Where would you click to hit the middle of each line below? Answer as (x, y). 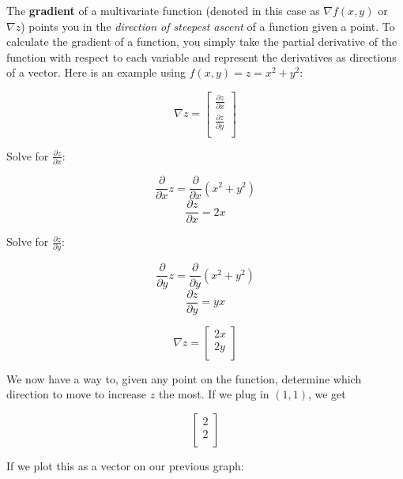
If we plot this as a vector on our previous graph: (125, 465)
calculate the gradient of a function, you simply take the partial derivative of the (202, 41)
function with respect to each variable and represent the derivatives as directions (201, 57)
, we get (327, 394)
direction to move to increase (77, 394)
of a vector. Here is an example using (96, 72)
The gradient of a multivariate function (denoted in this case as (163, 10)
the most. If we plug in (214, 394)
